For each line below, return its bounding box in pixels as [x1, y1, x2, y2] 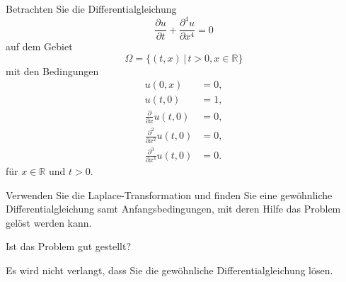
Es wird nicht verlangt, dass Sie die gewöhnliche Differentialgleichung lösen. [6, 263, 333, 278]
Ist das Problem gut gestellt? [6, 239, 132, 254]
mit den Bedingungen [6, 63, 99, 78]
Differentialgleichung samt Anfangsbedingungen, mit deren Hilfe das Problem [6, 201, 341, 216]
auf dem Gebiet [6, 39, 73, 54]
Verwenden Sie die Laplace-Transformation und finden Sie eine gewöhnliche [6, 187, 333, 202]
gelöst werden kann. [6, 215, 92, 230]
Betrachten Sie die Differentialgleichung [6, 1, 177, 16]
